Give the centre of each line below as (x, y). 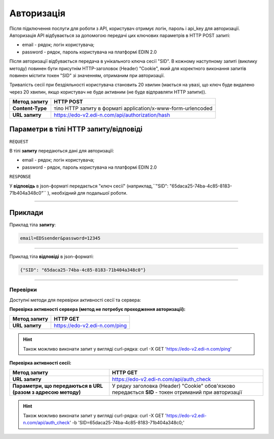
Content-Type (30, 108)
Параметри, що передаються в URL (58, 386)
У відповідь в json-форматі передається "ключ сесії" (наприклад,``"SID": (89, 186)
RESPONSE (20, 177)
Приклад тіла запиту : (32, 225)
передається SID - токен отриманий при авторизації (177, 392)
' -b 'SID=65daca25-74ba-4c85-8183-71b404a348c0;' (127, 423)
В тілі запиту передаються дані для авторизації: (62, 150)
